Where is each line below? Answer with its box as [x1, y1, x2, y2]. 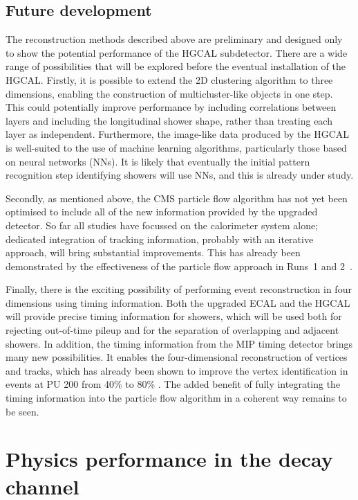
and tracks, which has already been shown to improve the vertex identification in [6, 363, 348, 377]
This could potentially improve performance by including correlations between [6, 100, 337, 114]
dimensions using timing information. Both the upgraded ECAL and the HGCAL [6, 295, 350, 310]
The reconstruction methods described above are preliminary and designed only [6, 32, 343, 46]
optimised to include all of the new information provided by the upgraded [6, 204, 318, 219]
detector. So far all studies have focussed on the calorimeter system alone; [6, 217, 319, 232]
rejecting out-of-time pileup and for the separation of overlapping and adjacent [6, 323, 339, 337]
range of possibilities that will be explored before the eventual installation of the [6, 59, 346, 73]
